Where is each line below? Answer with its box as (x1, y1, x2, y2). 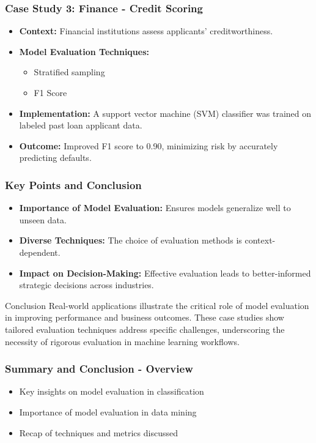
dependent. (19, 245, 61, 258)
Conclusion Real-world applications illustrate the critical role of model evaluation (5, 299, 309, 311)
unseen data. (19, 213, 67, 226)
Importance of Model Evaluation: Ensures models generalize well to (19, 201, 291, 214)
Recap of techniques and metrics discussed (19, 426, 178, 439)
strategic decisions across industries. (19, 278, 154, 291)
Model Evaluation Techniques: (19, 45, 150, 58)
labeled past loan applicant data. (19, 119, 142, 132)
